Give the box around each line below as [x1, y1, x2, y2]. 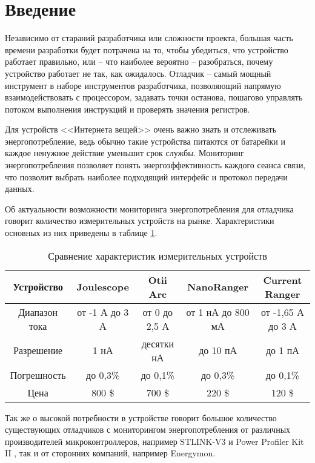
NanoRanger [187, 280, 249, 294]
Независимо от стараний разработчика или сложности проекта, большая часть [5, 31, 293, 44]
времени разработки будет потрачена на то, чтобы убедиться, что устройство [5, 43, 288, 56]
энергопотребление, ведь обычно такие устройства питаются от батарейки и [5, 134, 285, 147]
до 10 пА [199, 343, 237, 358]
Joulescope [76, 280, 129, 294]
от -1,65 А [260, 304, 304, 319]
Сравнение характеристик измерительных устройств [48, 248, 267, 263]
